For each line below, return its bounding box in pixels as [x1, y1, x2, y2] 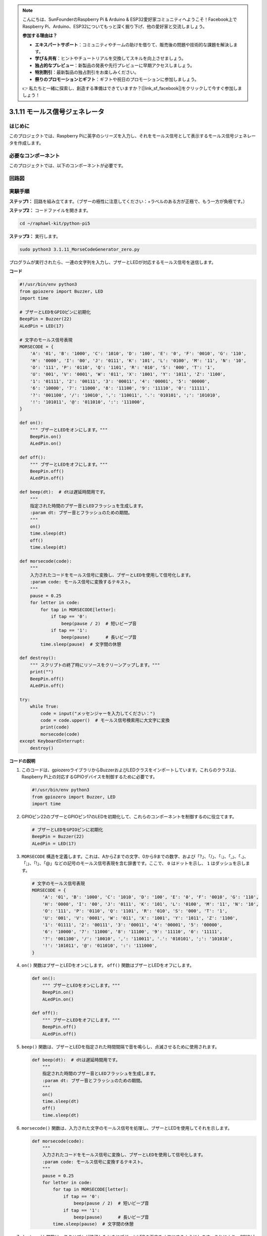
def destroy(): [19, 655, 56, 661]
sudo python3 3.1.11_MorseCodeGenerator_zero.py [19, 247, 140, 252]
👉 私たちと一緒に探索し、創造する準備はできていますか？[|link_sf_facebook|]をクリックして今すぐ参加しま [22, 85, 242, 91]
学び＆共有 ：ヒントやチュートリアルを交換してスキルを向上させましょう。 [35, 55, 186, 61]
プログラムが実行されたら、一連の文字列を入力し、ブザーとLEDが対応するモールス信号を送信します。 [9, 260, 216, 265]
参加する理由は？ [22, 33, 57, 39]
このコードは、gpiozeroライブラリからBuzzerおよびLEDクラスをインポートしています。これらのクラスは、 [21, 767, 239, 773]
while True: [30, 704, 59, 709]
